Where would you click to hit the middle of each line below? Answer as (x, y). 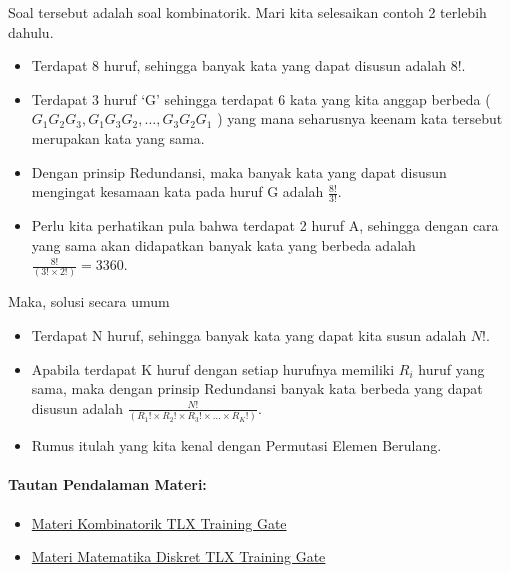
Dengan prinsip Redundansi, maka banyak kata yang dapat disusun (239, 171)
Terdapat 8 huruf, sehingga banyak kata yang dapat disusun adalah (238, 65)
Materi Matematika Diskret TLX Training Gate (178, 556)
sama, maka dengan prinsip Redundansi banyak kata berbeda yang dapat (257, 388)
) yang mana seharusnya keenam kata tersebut (360, 118)
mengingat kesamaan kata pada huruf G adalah (177, 191)
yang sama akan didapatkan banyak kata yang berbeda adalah (223, 244)
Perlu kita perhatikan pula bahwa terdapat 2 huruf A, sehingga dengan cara (265, 224)
